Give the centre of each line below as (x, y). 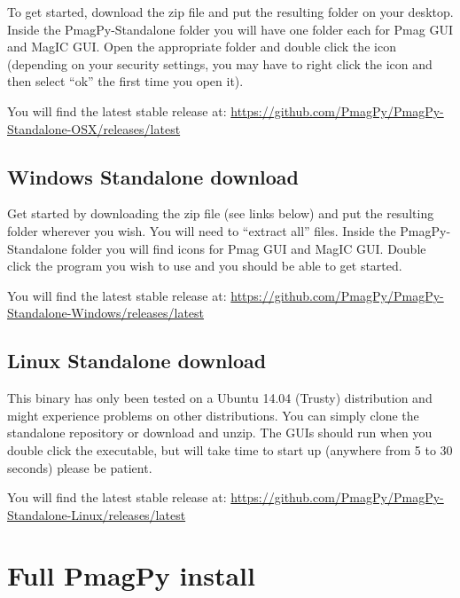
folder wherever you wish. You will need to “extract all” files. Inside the (202, 230)
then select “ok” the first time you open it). (125, 81)
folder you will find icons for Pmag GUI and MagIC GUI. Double (249, 248)
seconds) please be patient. (80, 467)
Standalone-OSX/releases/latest (94, 128)
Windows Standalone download (153, 176)
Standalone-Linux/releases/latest (97, 514)
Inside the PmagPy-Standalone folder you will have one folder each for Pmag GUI (230, 29)
